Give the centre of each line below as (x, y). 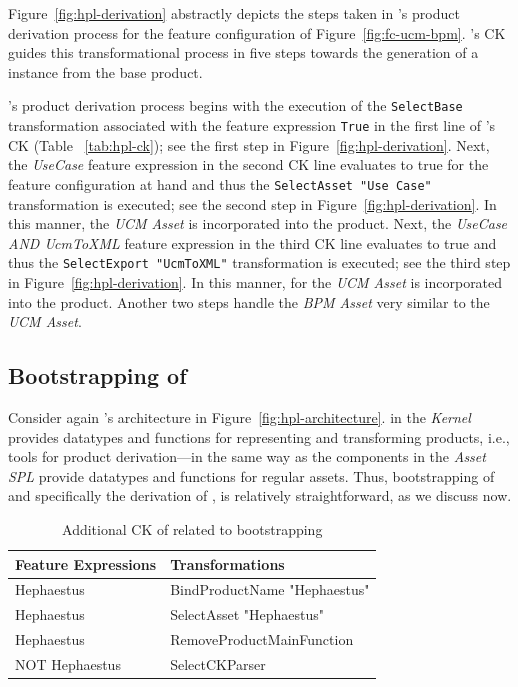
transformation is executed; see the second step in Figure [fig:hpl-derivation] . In (252, 203)
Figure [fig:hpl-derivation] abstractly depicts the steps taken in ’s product (234, 13)
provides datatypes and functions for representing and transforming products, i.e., (259, 436)
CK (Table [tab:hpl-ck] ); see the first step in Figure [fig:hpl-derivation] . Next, (249, 144)
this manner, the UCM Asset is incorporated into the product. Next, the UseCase (258, 223)
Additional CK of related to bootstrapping (192, 528)
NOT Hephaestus (68, 663)
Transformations (227, 563)
